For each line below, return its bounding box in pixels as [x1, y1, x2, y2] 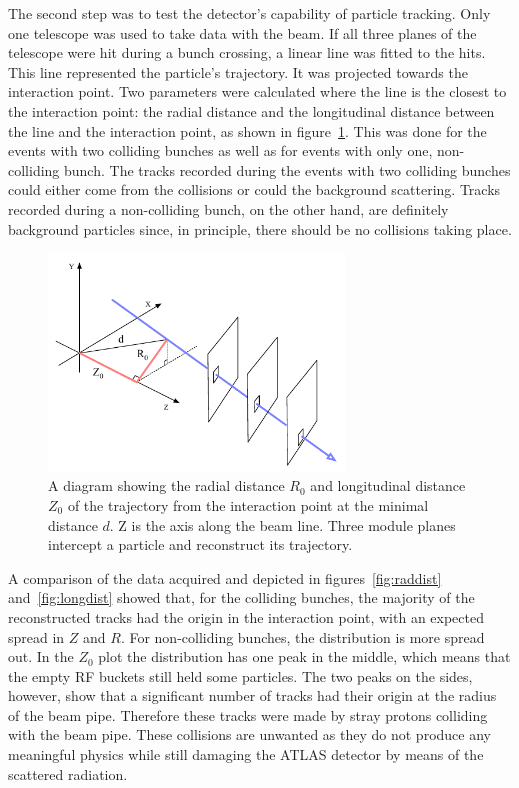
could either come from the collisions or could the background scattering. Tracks [8, 179, 501, 200]
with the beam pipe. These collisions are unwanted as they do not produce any [8, 724, 491, 745]
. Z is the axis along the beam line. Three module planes [109, 514, 456, 535]
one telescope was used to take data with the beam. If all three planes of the [8, 22, 477, 43]
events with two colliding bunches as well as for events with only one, [8, 140, 433, 161]
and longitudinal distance [310, 475, 466, 496]
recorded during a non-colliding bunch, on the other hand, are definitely [8, 198, 449, 219]
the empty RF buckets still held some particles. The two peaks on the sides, [8, 665, 473, 686]
